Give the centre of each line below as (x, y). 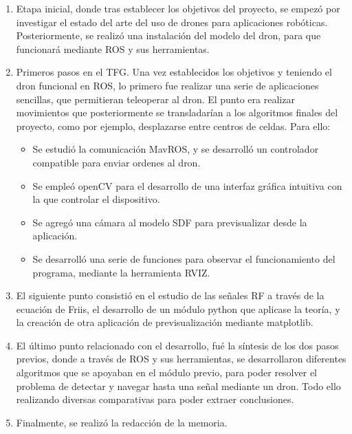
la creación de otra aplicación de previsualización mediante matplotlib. (165, 322)
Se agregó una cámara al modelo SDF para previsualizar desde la (170, 222)
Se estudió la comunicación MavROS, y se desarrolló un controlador (176, 149)
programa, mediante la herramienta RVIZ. (121, 272)
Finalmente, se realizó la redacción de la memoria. (122, 422)
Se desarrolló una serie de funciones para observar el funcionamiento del (184, 258)
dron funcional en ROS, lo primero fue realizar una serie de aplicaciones (167, 85)
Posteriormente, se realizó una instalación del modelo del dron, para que (168, 35)
